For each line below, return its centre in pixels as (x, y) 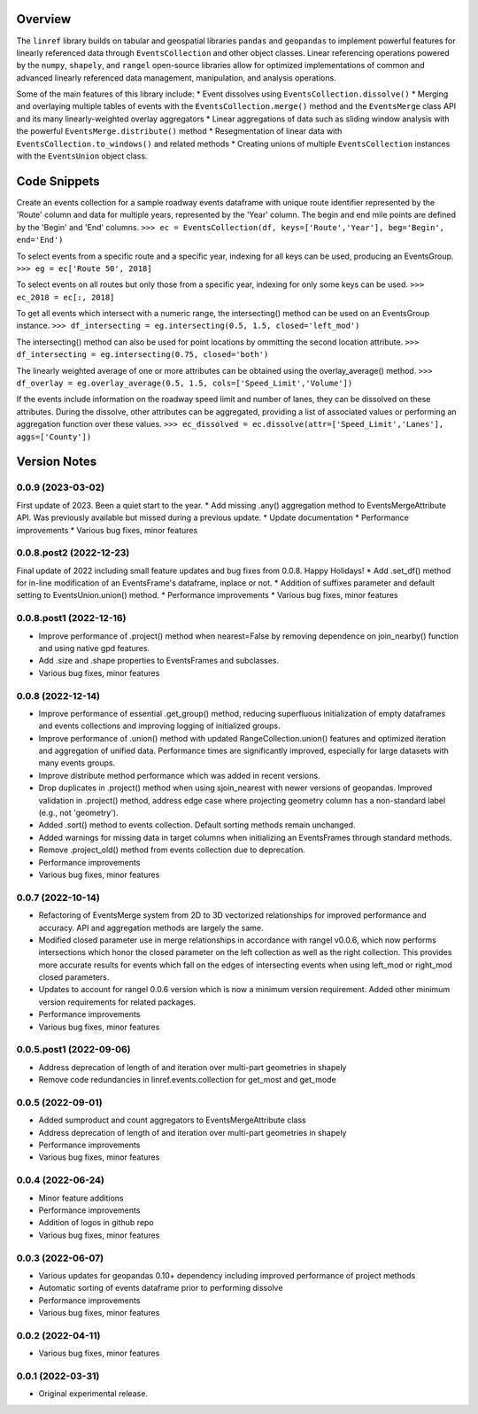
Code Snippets (58, 181)
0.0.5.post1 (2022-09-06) (74, 1050)
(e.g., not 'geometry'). (78, 813)
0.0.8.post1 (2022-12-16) (71, 618)
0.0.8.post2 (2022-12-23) (73, 553)
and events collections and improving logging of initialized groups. (159, 726)
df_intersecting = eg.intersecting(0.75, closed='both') (143, 355)
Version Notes (57, 462)
